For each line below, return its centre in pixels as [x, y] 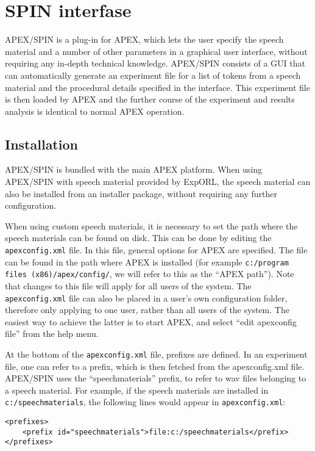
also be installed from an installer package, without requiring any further [141, 193]
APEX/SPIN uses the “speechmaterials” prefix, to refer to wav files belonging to [156, 378]
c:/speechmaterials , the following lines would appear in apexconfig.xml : [145, 402]
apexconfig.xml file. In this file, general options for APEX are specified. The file [156, 250]
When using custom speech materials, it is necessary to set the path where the [151, 225]
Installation [41, 144]
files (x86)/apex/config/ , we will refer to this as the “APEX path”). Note [150, 274]
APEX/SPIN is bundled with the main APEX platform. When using [134, 169]
